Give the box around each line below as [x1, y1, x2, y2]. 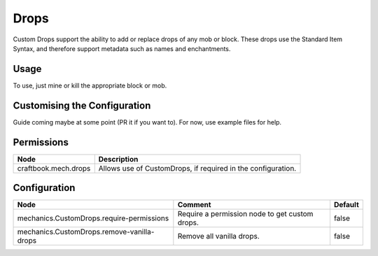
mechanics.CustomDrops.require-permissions [17, 213, 169, 223]
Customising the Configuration [13, 99, 151, 111]
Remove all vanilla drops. [177, 232, 260, 241]
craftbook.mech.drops [17, 163, 91, 173]
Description [98, 154, 139, 164]
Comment [177, 200, 211, 210]
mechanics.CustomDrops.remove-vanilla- [17, 227, 155, 237]
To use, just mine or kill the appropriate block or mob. [13, 81, 167, 90]
